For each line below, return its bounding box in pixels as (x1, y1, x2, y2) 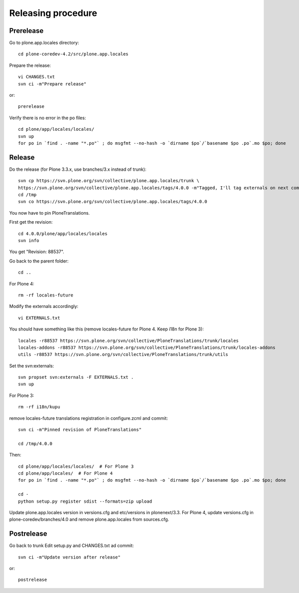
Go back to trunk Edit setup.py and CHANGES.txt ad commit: (9, 543, 134, 549)
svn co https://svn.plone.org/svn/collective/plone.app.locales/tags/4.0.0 (18, 199, 207, 205)
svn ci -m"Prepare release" (18, 81, 87, 87)
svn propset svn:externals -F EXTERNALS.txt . (18, 374, 134, 380)
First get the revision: (9, 219, 53, 225)
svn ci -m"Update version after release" (18, 554, 121, 560)
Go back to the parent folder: (9, 258, 69, 264)
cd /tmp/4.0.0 (18, 441, 52, 446)
